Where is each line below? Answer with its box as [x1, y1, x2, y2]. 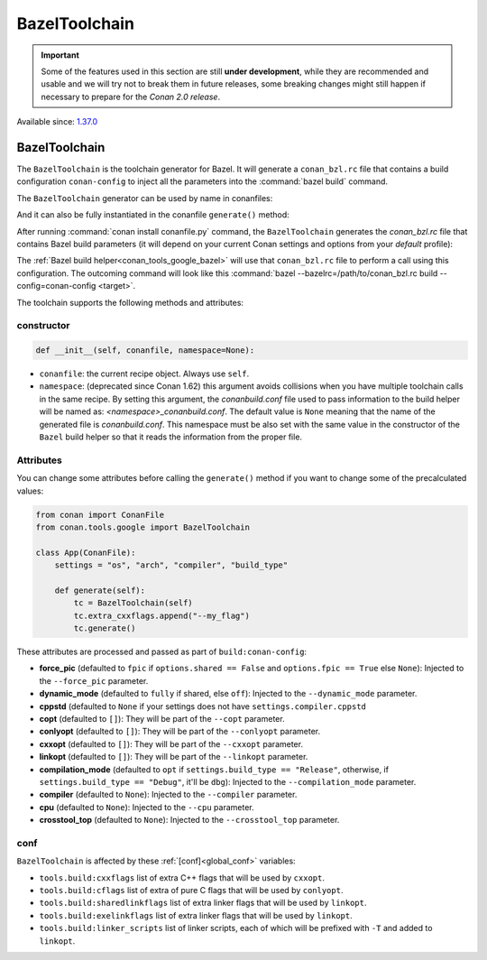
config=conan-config [16, 281, 96, 291]
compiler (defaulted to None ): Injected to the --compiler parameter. [39, 789, 298, 800]
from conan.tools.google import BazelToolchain [35, 522, 250, 532]
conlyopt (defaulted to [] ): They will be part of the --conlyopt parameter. [39, 726, 321, 737]
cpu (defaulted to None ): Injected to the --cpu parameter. [39, 801, 254, 812]
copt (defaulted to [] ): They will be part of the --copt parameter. [39, 713, 285, 724]
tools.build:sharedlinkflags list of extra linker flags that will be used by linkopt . [39, 898, 367, 909]
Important [41, 50, 80, 60]
